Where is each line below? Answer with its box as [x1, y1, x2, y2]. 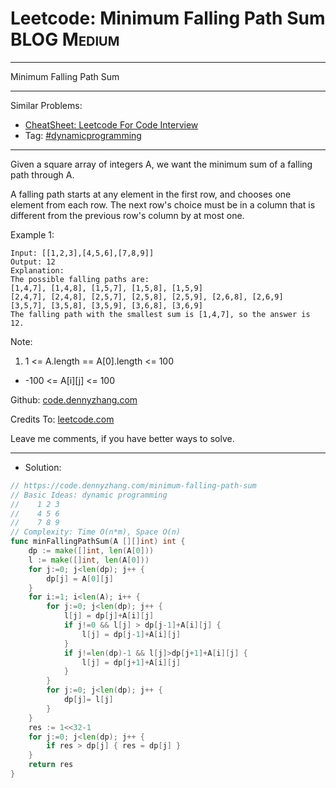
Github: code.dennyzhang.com [10, 393, 138, 406]
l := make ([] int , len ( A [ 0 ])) [28, 555, 150, 565]
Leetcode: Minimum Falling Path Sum [10, 7, 326, 30]
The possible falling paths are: [10, 274, 150, 284]
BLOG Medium [10, 28, 120, 51]
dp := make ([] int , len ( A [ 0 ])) [28, 546, 155, 556]
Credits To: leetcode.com [10, 413, 115, 425]
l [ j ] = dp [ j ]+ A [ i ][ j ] [63, 611, 155, 621]
